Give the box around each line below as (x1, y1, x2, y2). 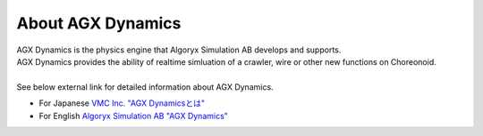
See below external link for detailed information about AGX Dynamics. (16, 81, 274, 92)
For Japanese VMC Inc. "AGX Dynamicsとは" (38, 98, 206, 108)
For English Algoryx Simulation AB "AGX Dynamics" (38, 110, 228, 121)
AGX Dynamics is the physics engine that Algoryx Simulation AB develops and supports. (16, 44, 342, 55)
